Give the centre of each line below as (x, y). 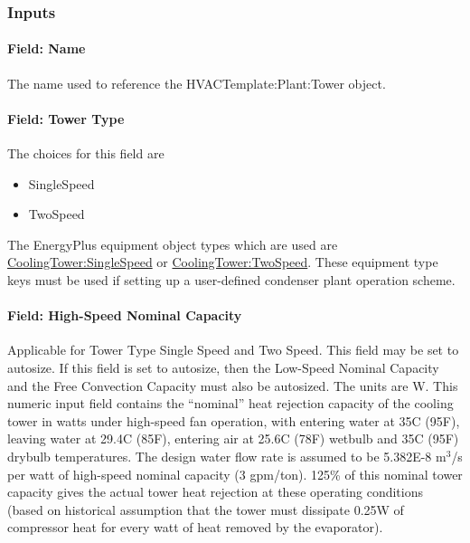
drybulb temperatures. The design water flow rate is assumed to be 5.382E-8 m (227, 456)
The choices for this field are (86, 153)
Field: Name (47, 48)
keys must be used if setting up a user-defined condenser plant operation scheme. (231, 280)
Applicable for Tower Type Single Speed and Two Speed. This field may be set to (233, 350)
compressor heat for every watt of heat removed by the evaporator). (195, 527)
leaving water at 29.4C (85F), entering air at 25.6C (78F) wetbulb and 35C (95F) (233, 438)
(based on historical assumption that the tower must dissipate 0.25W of (206, 509)
